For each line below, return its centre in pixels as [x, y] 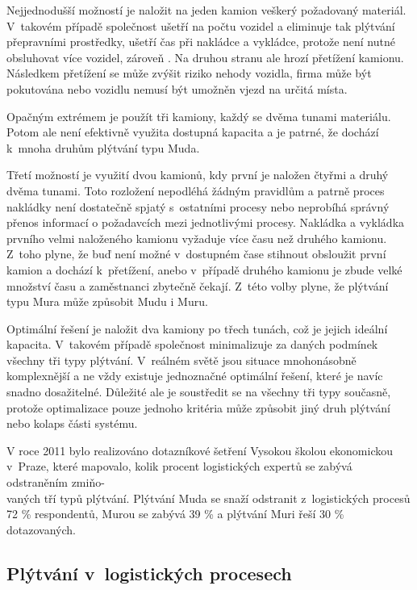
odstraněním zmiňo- [56, 482]
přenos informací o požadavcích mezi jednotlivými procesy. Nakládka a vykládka [206, 222]
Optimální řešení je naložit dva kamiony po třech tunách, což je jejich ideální [197, 328]
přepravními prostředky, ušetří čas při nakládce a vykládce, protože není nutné [201, 42]
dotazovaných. [41, 529]
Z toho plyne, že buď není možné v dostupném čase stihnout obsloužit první [196, 254]
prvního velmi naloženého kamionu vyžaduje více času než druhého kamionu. [197, 238]
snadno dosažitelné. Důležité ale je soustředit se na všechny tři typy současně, [199, 392]
